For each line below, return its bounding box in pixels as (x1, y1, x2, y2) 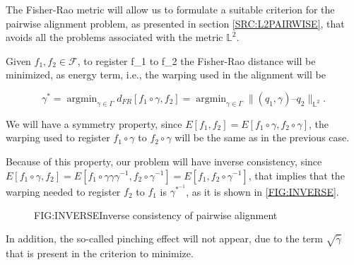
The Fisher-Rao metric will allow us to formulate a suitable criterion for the (6, 2, 335, 16)
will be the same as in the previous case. (175, 130, 350, 145)
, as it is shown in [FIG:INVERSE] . (186, 184, 339, 199)
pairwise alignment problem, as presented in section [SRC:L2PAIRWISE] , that (6, 16, 345, 30)
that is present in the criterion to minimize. (6, 245, 194, 260)
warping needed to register (6, 184, 121, 199)
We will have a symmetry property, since (6, 116, 182, 131)
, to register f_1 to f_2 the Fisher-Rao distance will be (77, 53, 316, 68)
